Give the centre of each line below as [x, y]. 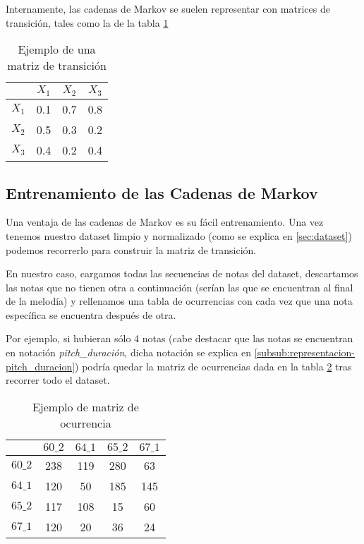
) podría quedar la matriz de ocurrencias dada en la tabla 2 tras [213, 366]
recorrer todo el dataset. [58, 380]
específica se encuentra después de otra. [91, 314]
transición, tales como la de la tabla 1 [87, 22]
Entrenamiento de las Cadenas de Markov [162, 192]
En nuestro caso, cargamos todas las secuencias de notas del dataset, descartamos [182, 273]
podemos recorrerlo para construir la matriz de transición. [131, 249]
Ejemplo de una [57, 49]
